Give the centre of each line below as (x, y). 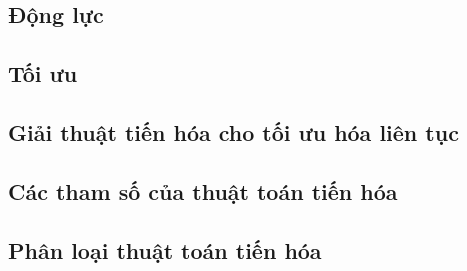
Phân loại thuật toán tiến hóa (165, 249)
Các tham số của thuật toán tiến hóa (203, 190)
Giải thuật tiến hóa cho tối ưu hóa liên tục (233, 131)
